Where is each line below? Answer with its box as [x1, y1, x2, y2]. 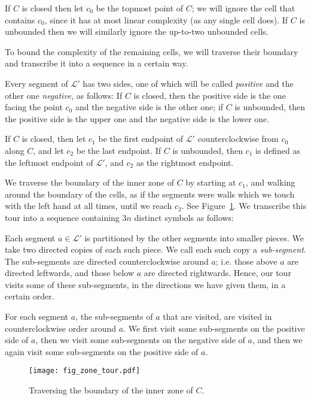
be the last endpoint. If [76, 144, 161, 156]
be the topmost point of [96, 2, 184, 14]
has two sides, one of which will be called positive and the [83, 77, 294, 89]
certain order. [5, 290, 54, 302]
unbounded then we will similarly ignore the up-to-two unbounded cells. [5, 25, 269, 38]
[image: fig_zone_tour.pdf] [29, 366, 141, 375]
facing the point [5, 101, 63, 113]
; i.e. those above [215, 254, 278, 267]
